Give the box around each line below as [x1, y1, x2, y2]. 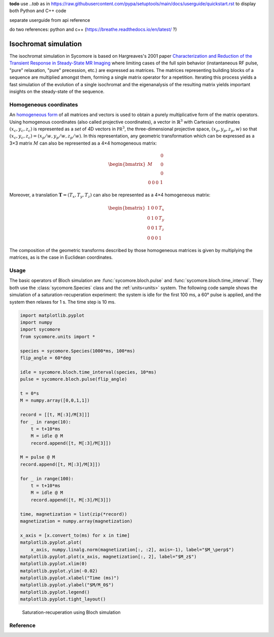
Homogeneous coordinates [9, 101, 78, 108]
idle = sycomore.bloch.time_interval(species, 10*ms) [20, 369, 157, 375]
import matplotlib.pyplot [20, 312, 85, 318]
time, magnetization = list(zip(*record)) [20, 511, 127, 517]
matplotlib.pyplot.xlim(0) [20, 561, 87, 567]
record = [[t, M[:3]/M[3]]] [20, 412, 90, 418]
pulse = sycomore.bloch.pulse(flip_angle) [20, 376, 127, 382]
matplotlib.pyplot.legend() [20, 589, 90, 595]
